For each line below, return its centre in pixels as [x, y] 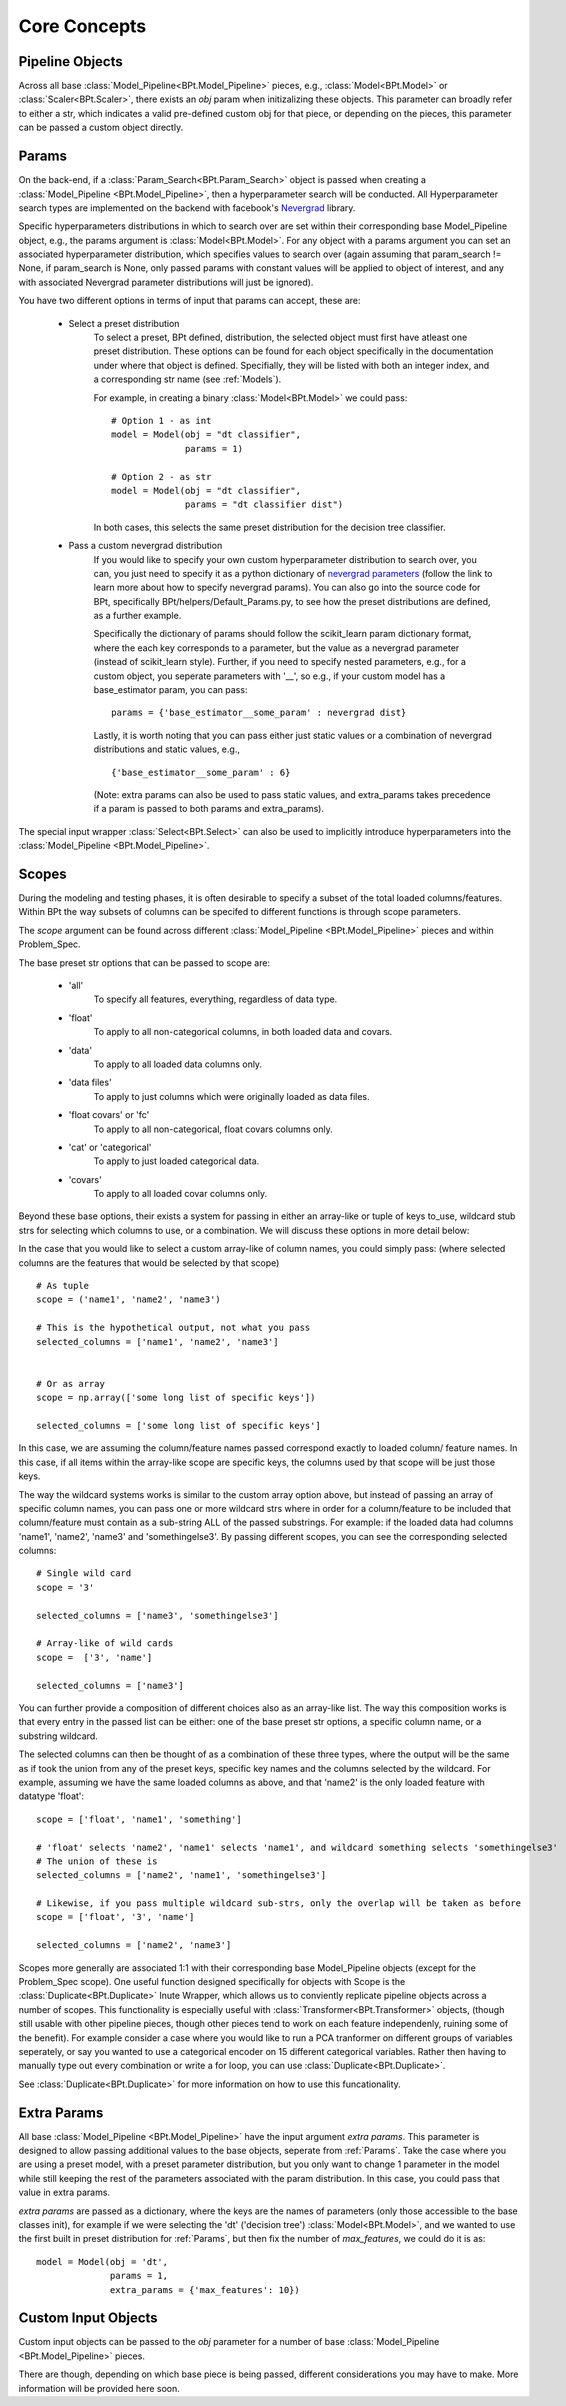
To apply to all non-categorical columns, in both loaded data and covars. [243, 1032]
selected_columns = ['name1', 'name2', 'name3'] [157, 1341]
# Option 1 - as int [161, 420]
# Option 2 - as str [161, 476]
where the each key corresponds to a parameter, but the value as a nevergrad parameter [276, 647]
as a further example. [137, 616]
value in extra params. [64, 2192]
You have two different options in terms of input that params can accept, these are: [189, 301]
